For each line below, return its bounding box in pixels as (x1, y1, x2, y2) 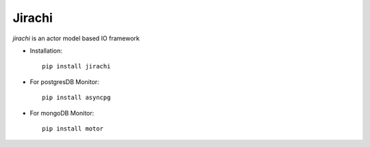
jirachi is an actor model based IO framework (12, 34, 140, 42)
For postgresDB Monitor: (29, 77, 99, 85)
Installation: (29, 46, 63, 55)
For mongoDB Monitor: (29, 109, 95, 117)
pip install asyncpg (42, 94, 111, 102)
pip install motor (42, 124, 104, 133)
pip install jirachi (42, 62, 111, 70)
